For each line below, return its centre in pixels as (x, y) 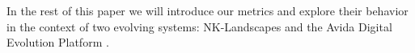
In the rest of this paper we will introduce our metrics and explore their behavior (207, 10)
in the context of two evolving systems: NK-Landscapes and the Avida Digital (199, 26)
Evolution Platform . (58, 42)
